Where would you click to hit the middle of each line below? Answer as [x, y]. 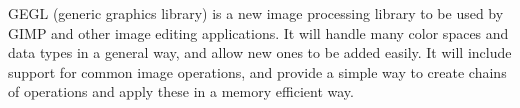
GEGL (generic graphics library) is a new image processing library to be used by [256, 13]
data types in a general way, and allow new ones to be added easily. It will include [260, 52]
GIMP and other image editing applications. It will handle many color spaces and [258, 32]
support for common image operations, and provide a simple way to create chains [257, 71]
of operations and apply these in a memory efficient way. [181, 91]
